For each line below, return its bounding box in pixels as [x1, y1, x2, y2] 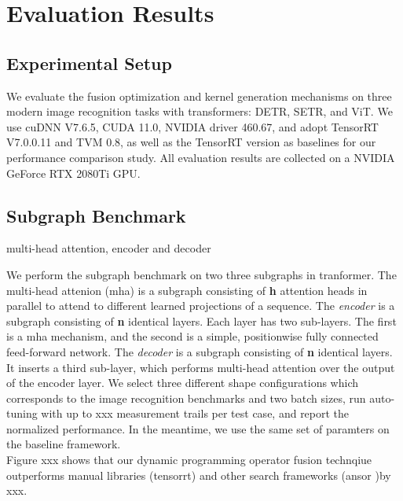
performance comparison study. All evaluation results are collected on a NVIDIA [6, 149, 395, 165]
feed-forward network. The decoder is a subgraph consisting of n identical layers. [6, 343, 393, 359]
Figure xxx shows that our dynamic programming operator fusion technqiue [6, 451, 372, 468]
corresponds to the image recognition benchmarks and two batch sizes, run [6, 389, 366, 406]
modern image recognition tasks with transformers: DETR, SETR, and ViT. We [6, 103, 393, 120]
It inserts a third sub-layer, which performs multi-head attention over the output [6, 359, 395, 375]
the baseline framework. [6, 436, 121, 452]
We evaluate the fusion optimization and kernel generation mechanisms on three [6, 87, 392, 104]
